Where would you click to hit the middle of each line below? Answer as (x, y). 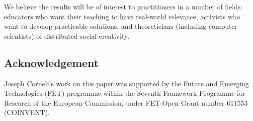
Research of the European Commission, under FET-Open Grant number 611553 (126, 102)
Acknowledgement (51, 62)
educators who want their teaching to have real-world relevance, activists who (122, 16)
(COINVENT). (27, 112)
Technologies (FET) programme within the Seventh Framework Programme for (125, 93)
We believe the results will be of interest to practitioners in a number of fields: (123, 6)
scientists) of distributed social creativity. (67, 35)
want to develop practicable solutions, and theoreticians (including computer (121, 26)
